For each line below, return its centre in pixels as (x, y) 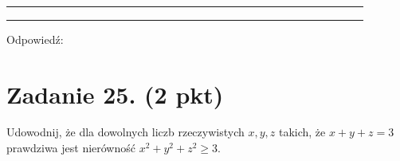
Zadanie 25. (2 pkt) (115, 94)
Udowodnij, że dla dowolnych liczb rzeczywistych (125, 132)
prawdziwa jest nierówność (71, 148)
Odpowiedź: (35, 39)
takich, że (302, 132)
